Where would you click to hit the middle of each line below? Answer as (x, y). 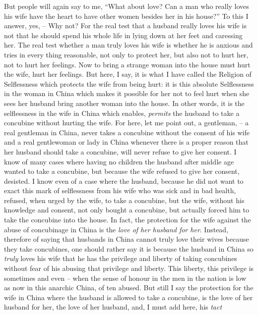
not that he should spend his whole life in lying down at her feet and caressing (123, 35)
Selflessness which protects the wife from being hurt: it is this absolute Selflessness (129, 83)
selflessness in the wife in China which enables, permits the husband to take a (122, 113)
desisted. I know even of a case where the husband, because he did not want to (124, 181)
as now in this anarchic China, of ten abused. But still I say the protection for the (129, 288)
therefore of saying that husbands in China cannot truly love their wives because (127, 239)
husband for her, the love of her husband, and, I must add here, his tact (113, 307)
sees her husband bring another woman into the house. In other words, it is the (124, 103)
